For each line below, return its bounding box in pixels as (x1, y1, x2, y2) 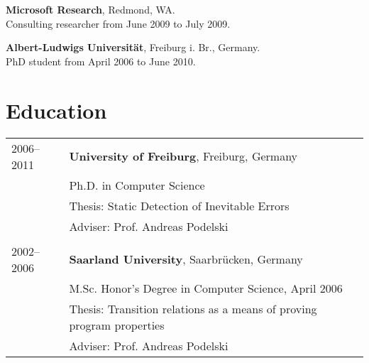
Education (6, 95, 107, 124)
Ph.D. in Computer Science (69, 176, 205, 193)
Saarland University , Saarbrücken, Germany (69, 251, 303, 267)
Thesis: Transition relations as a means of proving (69, 300, 317, 317)
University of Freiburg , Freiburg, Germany (69, 148, 298, 164)
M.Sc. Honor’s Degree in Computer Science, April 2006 (69, 279, 343, 296)
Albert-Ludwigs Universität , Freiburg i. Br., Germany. (6, 40, 260, 55)
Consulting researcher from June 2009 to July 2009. (6, 16, 231, 31)
